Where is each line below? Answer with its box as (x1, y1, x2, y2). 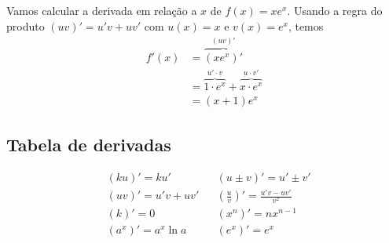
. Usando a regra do (287, 2, 383, 18)
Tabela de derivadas (6, 132, 171, 156)
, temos (288, 17, 324, 34)
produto (6, 17, 45, 34)
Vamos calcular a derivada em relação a (6, 2, 197, 18)
